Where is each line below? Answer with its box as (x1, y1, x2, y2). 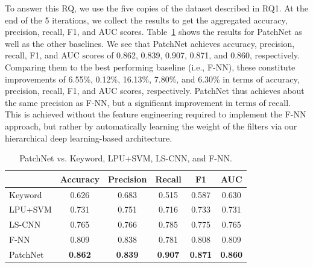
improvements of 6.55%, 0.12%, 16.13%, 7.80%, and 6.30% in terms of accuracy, (5, 72, 300, 85)
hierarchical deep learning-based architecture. (5, 131, 172, 144)
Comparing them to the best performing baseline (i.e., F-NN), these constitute (5, 60, 296, 73)
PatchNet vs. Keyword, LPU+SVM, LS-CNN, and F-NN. (19, 152, 232, 164)
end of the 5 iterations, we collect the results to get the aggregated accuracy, (5, 13, 288, 26)
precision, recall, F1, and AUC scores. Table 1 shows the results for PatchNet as (5, 25, 302, 38)
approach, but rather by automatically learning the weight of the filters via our (5, 119, 297, 132)
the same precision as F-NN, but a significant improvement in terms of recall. (5, 96, 291, 108)
